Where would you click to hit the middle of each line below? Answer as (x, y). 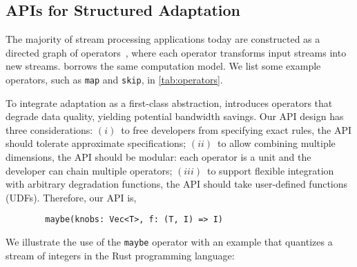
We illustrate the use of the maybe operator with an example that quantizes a (169, 242)
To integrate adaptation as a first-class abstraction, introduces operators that (169, 102)
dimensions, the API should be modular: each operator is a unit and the (158, 157)
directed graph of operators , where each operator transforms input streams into (176, 52)
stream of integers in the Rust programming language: (120, 255)
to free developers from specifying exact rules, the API (237, 129)
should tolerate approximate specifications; (96, 143)
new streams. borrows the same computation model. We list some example (163, 66)
